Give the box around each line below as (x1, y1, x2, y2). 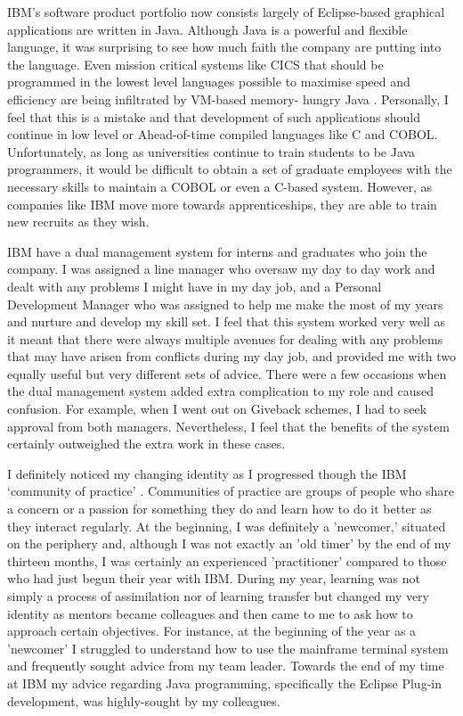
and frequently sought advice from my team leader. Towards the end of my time (7, 656, 444, 675)
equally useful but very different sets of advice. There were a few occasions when (7, 364, 447, 383)
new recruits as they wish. (7, 212, 150, 231)
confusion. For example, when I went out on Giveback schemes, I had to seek (7, 399, 427, 418)
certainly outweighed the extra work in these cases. (7, 434, 286, 453)
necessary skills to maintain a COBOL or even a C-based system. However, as (7, 177, 433, 195)
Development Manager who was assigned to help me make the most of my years (7, 294, 443, 313)
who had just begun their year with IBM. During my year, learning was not (7, 569, 420, 588)
